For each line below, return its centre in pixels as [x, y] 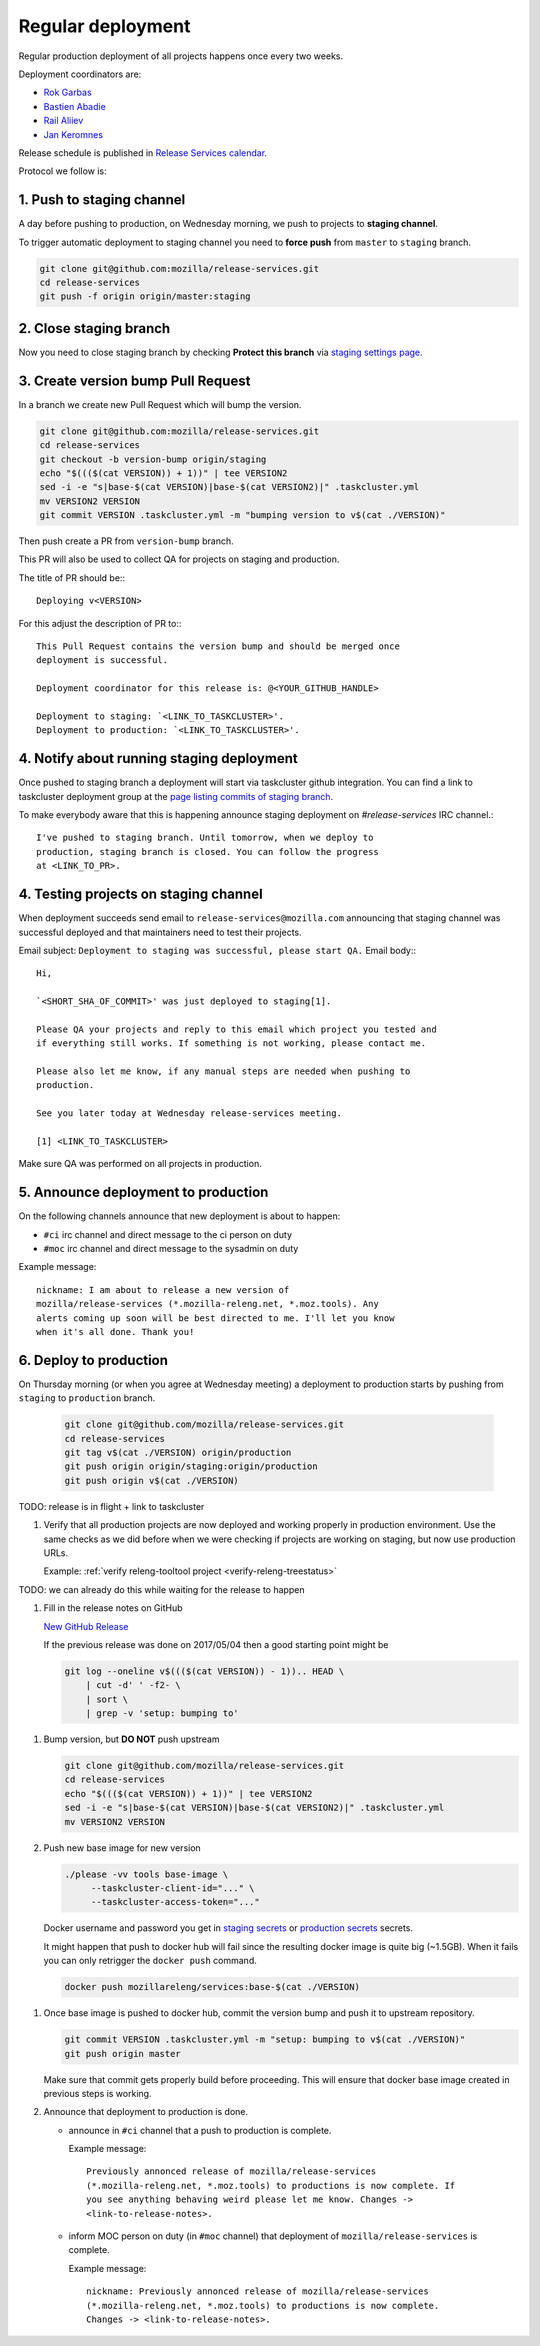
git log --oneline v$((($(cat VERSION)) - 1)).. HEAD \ [204, 1671]
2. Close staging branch [94, 328]
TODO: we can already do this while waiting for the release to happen [161, 1589]
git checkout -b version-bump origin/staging [153, 459]
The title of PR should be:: [71, 577]
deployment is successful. [102, 660]
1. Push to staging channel [102, 200]
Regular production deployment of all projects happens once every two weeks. [181, 56]
